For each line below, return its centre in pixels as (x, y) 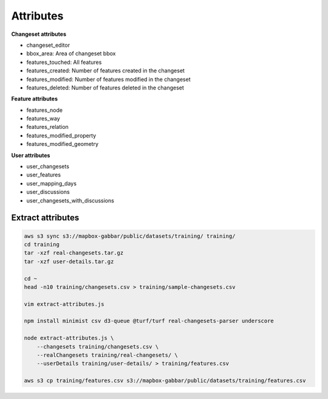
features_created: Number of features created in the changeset (106, 71)
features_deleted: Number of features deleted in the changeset (105, 88)
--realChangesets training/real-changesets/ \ (108, 355)
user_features (43, 175)
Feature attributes (34, 99)
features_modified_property (61, 135)
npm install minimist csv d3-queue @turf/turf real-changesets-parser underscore (149, 321)
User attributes (31, 155)
